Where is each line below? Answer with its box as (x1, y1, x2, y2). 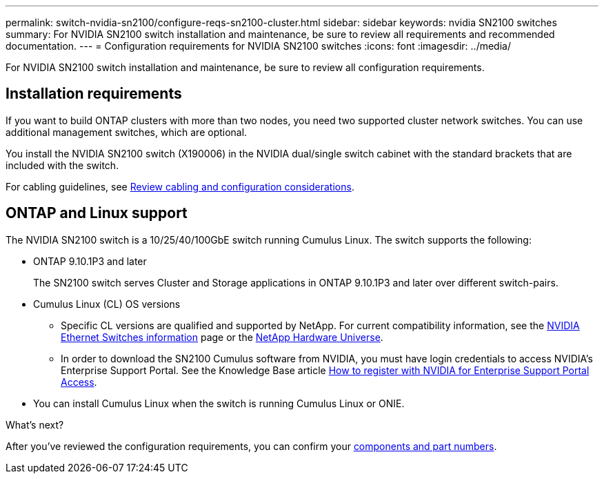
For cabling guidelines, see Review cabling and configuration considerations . (6, 180, 354, 193)
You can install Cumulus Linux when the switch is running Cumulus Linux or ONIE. (33, 397, 405, 409)
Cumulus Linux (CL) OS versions (33, 297, 181, 310)
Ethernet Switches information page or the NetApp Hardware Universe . (61, 331, 383, 343)
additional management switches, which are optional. (6, 126, 248, 138)
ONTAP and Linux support (6, 204, 188, 222)
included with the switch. (6, 159, 119, 171)
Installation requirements (6, 85, 182, 103)
